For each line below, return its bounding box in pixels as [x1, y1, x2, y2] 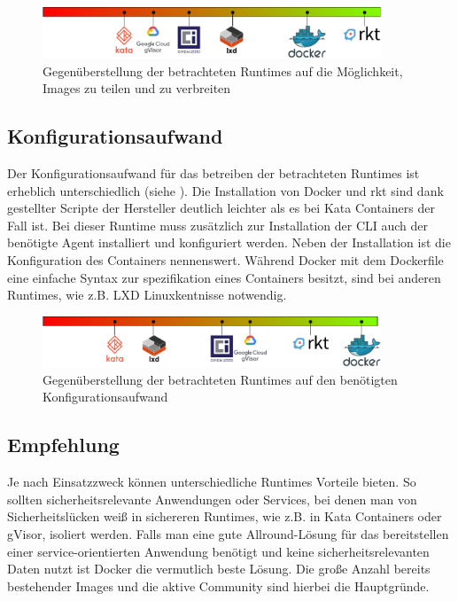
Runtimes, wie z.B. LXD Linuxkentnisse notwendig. [7, 285, 287, 304]
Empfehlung [7, 431, 120, 458]
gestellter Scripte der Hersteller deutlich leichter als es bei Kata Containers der [7, 199, 435, 217]
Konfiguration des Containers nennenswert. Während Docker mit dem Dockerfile [7, 251, 444, 269]
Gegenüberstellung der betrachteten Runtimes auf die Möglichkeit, [43, 61, 403, 80]
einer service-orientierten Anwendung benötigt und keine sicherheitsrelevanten [7, 542, 430, 560]
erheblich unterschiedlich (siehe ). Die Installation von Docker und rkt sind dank [7, 181, 444, 199]
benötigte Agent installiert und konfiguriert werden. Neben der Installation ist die [7, 233, 451, 252]
